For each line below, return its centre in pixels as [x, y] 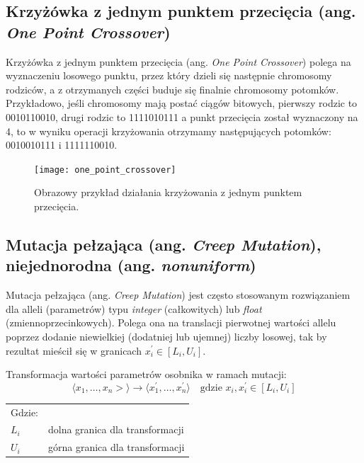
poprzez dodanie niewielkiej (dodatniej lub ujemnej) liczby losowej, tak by [166, 336]
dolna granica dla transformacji [116, 429]
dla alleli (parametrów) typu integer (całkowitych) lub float [134, 308]
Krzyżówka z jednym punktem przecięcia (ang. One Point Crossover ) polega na [178, 61]
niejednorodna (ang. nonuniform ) [131, 265]
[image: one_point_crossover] [105, 170]
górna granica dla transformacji [116, 447]
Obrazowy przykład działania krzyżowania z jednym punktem [168, 192]
